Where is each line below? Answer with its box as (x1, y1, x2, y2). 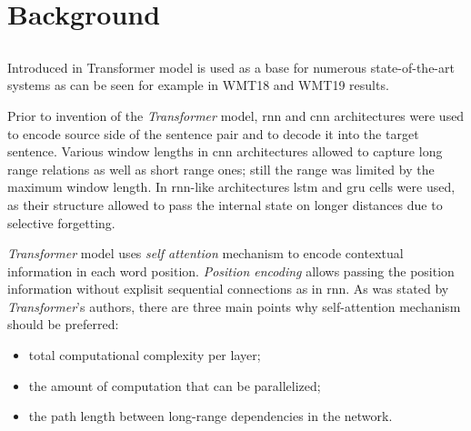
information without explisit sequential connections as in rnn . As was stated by (7, 279, 449, 298)
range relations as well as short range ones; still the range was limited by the (7, 159, 435, 178)
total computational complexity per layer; (28, 346, 261, 365)
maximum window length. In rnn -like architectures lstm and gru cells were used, (7, 177, 456, 196)
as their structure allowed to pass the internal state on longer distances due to (7, 195, 443, 214)
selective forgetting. (7, 213, 115, 232)
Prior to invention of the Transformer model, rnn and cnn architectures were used (7, 105, 465, 125)
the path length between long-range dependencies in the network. (28, 406, 393, 426)
